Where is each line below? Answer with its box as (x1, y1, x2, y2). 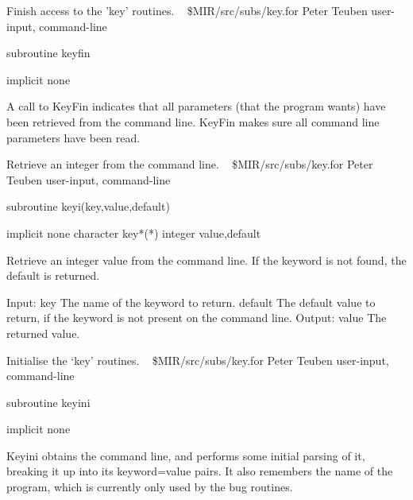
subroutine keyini (6, 393, 91, 410)
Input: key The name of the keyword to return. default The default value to (6, 293, 376, 310)
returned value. (6, 324, 80, 341)
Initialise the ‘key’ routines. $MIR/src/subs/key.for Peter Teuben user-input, (6, 351, 389, 368)
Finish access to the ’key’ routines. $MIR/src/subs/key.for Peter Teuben (6, 2, 368, 18)
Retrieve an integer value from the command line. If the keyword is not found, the (6, 251, 407, 268)
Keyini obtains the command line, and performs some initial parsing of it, (6, 447, 365, 463)
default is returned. (6, 267, 100, 284)
